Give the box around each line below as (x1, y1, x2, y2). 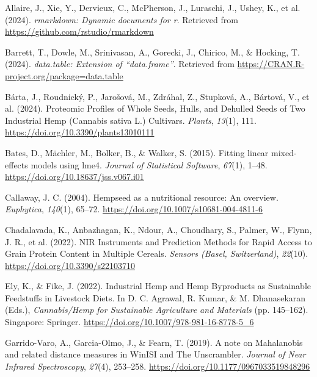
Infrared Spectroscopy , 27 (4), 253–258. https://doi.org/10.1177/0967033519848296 (5, 359, 310, 372)
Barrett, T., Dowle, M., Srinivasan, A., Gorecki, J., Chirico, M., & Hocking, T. (5, 45, 300, 58)
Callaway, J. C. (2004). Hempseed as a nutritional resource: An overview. (5, 190, 279, 203)
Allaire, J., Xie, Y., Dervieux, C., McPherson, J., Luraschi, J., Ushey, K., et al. (5, 1, 301, 13)
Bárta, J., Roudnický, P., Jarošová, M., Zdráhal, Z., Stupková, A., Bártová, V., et (5, 90, 310, 102)
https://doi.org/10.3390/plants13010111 (5, 126, 155, 138)
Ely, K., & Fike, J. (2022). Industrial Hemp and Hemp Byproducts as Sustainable (5, 279, 311, 292)
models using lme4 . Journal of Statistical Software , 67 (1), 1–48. (31, 158, 268, 171)
